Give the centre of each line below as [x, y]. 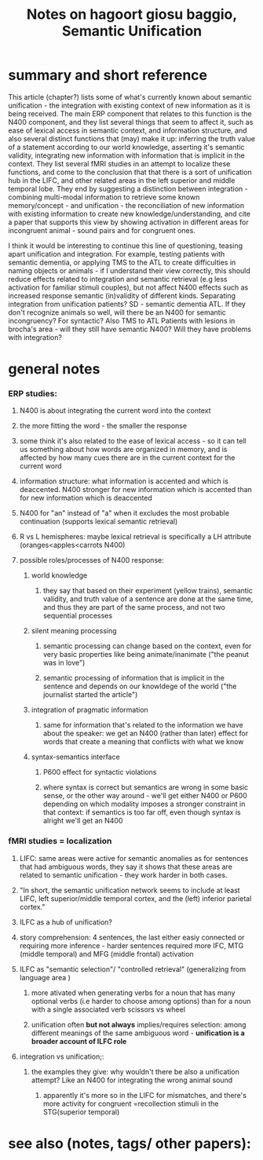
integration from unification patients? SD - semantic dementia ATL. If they [127, 304]
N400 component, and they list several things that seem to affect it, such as [131, 122]
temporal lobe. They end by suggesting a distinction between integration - [128, 188]
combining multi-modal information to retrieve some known [104, 197]
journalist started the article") [90, 695]
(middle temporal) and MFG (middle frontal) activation [106, 954]
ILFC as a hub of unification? [66, 922]
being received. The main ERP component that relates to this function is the [130, 113]
